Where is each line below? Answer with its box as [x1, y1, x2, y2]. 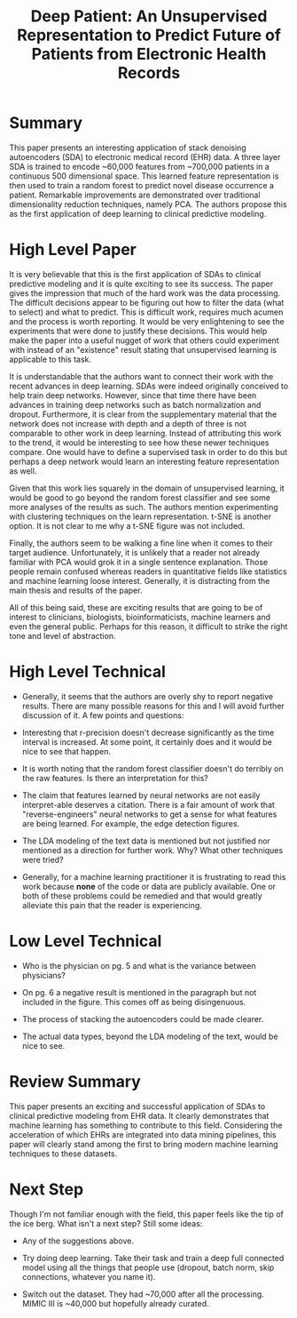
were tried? [21, 854, 64, 865]
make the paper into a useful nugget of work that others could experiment [9, 335, 279, 346]
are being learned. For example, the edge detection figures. [21, 818, 240, 828]
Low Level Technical [9, 931, 162, 951]
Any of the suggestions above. [21, 1235, 135, 1246]
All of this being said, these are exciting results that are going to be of [9, 602, 263, 612]
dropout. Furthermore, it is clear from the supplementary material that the [9, 409, 277, 419]
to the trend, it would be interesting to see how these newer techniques [9, 437, 270, 448]
